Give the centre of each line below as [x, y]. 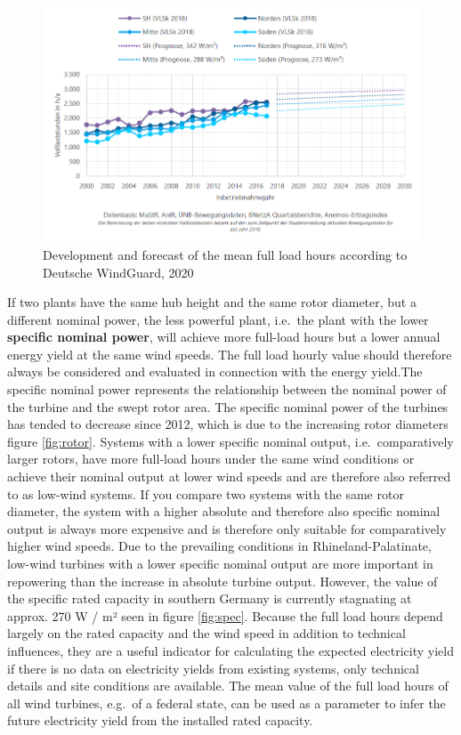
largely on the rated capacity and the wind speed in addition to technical [206, 633]
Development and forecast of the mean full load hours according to [225, 254]
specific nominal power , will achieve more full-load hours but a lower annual [224, 337]
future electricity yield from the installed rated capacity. [160, 720]
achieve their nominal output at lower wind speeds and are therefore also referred [229, 477]
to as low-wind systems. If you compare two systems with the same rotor [206, 493]
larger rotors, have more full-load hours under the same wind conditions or [211, 459]
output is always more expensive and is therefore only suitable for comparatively [227, 528]
